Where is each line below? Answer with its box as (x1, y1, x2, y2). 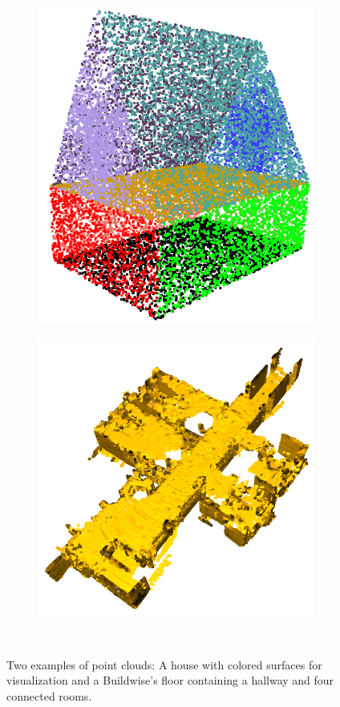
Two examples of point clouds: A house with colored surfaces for (6, 656, 322, 673)
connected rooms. (6, 687, 92, 704)
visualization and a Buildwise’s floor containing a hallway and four (6, 672, 334, 689)
